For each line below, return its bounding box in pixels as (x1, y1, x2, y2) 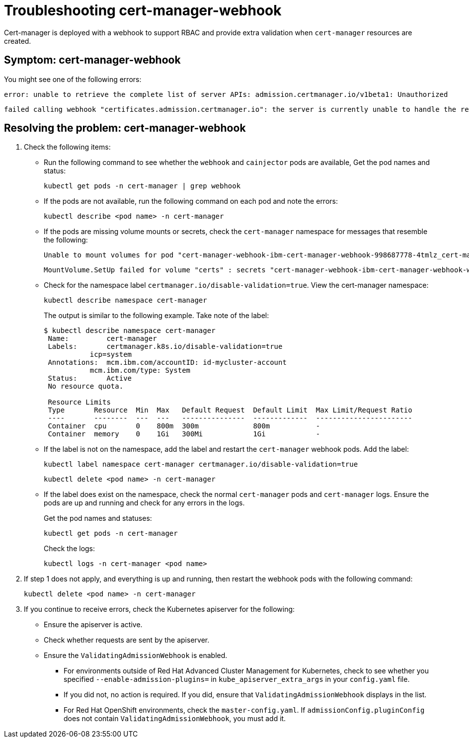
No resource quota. (48, 382, 124, 391)
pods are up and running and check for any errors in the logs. (44, 498, 245, 507)
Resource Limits (48, 398, 111, 407)
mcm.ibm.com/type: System (89, 366, 191, 375)
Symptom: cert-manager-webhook (4, 54, 181, 67)
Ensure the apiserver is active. (44, 620, 143, 629)
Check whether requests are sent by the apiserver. (44, 636, 210, 645)
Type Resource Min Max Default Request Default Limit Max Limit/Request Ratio (48, 406, 412, 414)
